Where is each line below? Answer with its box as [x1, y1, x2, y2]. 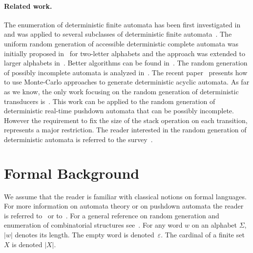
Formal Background [4, 163, 140, 183]
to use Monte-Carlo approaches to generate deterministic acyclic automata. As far [4, 77, 250, 87]
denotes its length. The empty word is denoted [15, 230, 154, 240]
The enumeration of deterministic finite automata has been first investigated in [4, 19, 241, 29]
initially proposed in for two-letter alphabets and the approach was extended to [4, 48, 245, 58]
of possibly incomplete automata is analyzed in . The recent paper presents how [4, 67, 248, 77]
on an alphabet [191, 220, 237, 230]
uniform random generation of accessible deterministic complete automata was [4, 38, 238, 48]
